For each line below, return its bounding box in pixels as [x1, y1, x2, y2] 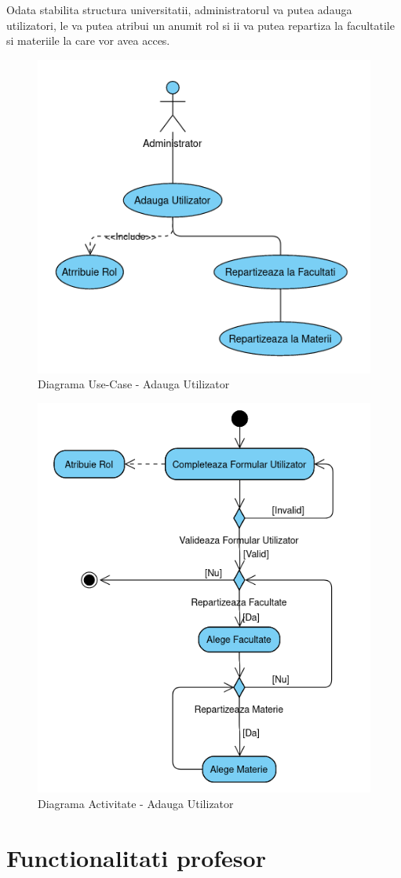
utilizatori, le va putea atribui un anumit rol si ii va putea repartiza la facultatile [6, 17, 395, 33]
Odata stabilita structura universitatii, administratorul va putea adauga [6, 2, 352, 17]
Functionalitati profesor [6, 841, 266, 873]
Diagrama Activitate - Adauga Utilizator [38, 795, 234, 811]
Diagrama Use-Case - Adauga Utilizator [38, 376, 230, 392]
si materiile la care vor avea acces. [6, 32, 170, 49]
